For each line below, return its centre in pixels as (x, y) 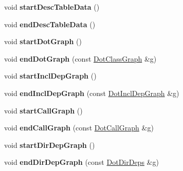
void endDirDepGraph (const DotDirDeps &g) (81, 162)
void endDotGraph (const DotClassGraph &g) (80, 58)
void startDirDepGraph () (50, 145)
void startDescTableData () (52, 7)
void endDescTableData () (50, 24)
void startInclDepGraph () (50, 76)
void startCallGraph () (43, 110)
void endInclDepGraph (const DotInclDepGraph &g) (92, 93)
